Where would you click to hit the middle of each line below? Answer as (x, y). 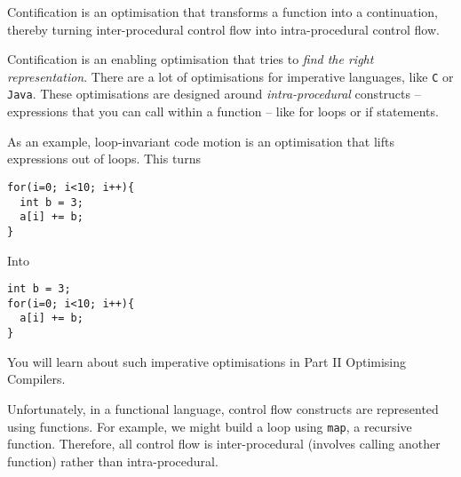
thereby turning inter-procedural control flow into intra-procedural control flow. (223, 29)
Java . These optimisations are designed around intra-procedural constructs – (214, 94)
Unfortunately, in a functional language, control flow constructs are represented (223, 408)
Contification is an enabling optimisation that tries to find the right (191, 59)
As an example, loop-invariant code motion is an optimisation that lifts (201, 141)
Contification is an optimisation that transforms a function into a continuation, (223, 12)
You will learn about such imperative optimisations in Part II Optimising (207, 361)
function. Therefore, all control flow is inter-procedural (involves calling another (224, 444)
